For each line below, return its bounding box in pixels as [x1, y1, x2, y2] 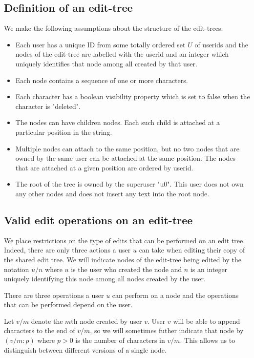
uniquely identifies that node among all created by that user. [15, 58, 197, 68]
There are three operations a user [4, 290, 104, 300]
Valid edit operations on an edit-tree [4, 212, 193, 227]
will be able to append [173, 316, 240, 326]
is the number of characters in [75, 335, 165, 345]
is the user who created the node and [71, 264, 182, 274]
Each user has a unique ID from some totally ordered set [15, 39, 186, 49]
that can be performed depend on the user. [4, 299, 133, 310]
